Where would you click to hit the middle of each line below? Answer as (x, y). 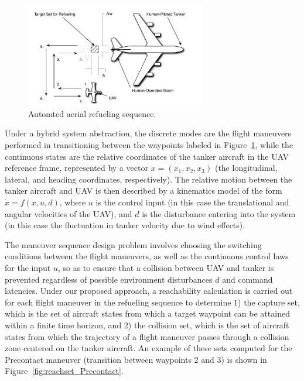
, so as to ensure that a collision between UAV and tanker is (166, 267)
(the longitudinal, (246, 168)
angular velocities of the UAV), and (69, 213)
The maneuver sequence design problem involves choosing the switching (133, 244)
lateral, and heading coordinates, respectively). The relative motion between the (148, 179)
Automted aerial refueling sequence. (92, 113)
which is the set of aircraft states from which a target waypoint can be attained (147, 313)
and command (247, 279)
